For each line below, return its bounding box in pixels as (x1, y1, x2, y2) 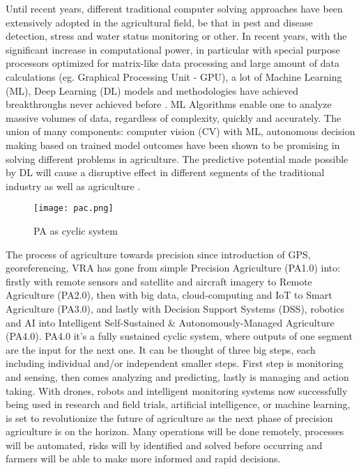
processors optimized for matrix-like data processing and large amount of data (6, 56, 339, 70)
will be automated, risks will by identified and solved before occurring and (6, 437, 323, 452)
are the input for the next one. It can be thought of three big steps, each (6, 342, 316, 357)
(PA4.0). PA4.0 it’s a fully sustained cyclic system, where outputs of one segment (6, 329, 353, 343)
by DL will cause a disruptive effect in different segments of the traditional (6, 165, 325, 180)
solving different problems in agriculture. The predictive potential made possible (6, 151, 348, 166)
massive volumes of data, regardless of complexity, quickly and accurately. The (6, 110, 341, 125)
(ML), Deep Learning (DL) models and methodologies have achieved (6, 83, 298, 97)
